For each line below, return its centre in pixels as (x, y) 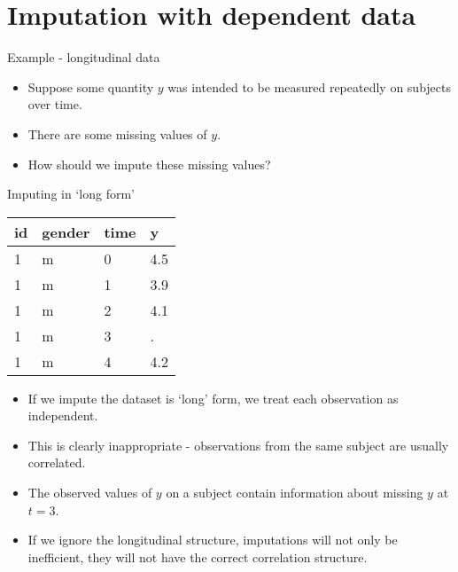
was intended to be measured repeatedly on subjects (309, 86)
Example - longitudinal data (84, 57)
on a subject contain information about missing (295, 493)
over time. (55, 104)
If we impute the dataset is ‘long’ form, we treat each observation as (213, 398)
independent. (63, 415)
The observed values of (90, 493)
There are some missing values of (117, 133)
